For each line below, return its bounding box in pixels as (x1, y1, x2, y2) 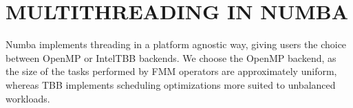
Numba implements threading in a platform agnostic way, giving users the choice (6, 37, 347, 52)
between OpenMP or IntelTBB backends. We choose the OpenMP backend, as (6, 50, 336, 65)
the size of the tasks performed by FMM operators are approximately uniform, (6, 64, 337, 78)
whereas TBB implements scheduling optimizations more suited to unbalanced (6, 77, 336, 91)
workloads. (6, 91, 50, 105)
